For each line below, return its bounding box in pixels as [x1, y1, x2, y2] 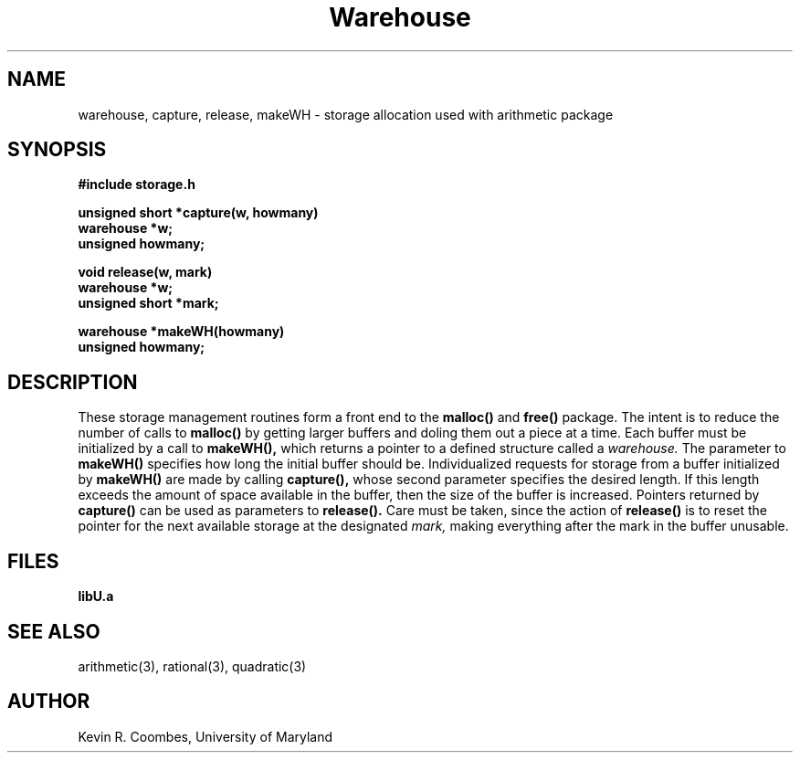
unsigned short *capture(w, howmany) [78, 205, 319, 221]
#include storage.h [78, 176, 195, 193]
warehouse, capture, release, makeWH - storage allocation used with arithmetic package [78, 106, 614, 122]
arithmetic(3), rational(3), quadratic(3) [78, 658, 307, 674]
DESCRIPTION [7, 370, 138, 394]
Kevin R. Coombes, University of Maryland [78, 728, 333, 744]
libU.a [78, 588, 114, 605]
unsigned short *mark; [78, 295, 219, 311]
